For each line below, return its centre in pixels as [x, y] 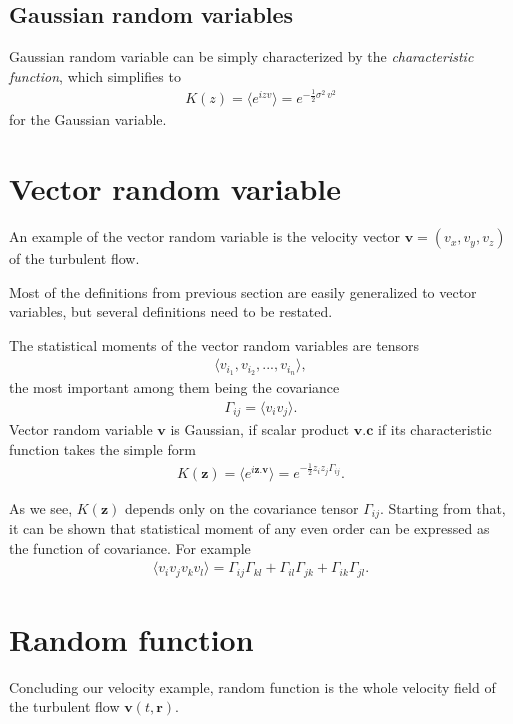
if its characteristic [434, 429]
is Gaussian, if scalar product [260, 429]
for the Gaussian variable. [88, 119]
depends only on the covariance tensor [241, 507]
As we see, [41, 507]
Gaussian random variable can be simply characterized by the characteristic [241, 56]
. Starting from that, [443, 507]
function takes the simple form [102, 449]
